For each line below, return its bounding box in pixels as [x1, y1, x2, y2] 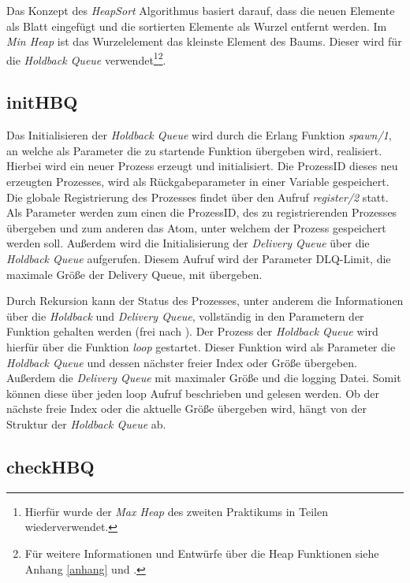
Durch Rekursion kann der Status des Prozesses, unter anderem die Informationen [6, 292, 404, 309]
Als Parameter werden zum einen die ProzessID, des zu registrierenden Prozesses [6, 204, 397, 221]
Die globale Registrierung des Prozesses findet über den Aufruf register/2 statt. [6, 188, 389, 205]
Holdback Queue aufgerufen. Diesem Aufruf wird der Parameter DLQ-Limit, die [6, 250, 391, 266]
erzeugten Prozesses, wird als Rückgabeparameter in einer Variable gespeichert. [6, 173, 389, 190]
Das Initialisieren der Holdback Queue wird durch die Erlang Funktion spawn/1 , [6, 127, 392, 143]
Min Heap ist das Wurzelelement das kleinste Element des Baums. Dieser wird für [6, 33, 402, 50]
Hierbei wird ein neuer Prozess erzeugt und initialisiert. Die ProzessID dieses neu [6, 158, 398, 174]
